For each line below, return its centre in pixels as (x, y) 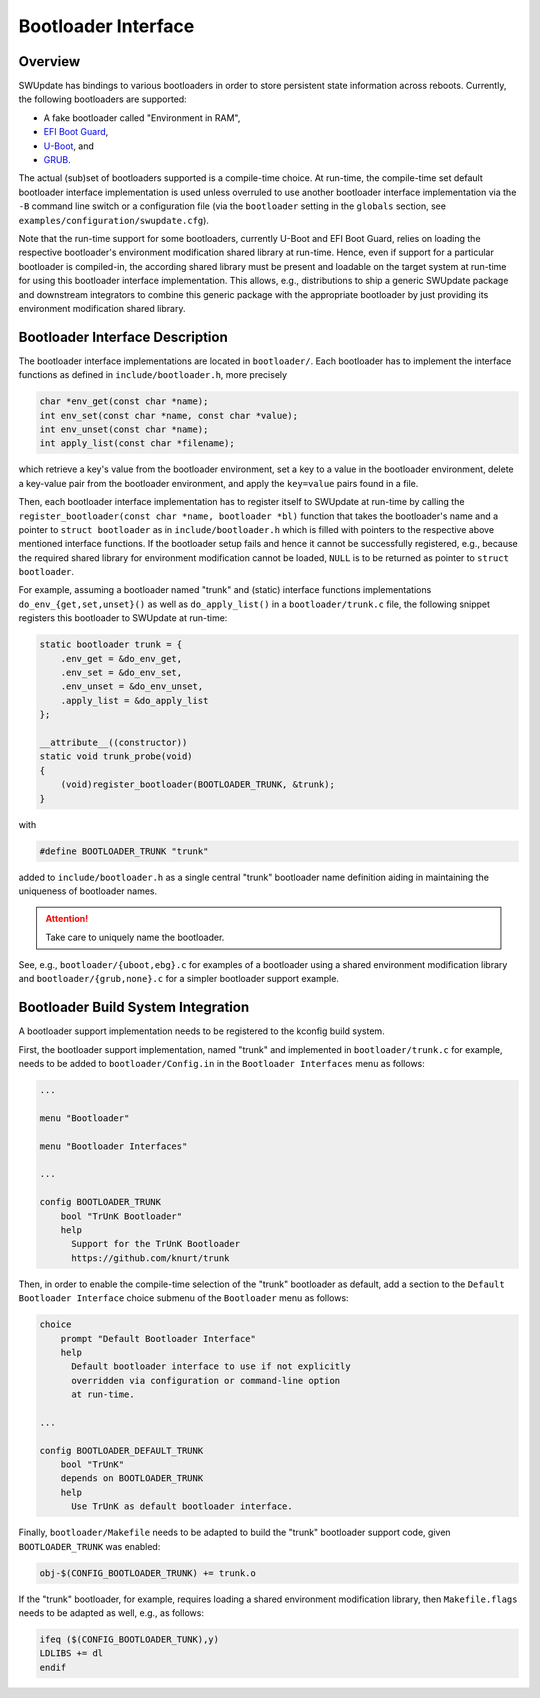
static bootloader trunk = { (111, 644)
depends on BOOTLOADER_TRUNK (132, 1478)
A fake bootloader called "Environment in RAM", (142, 117)
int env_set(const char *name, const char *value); (169, 415)
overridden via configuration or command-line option (206, 1380)
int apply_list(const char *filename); (137, 443)
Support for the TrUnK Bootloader (155, 1244)
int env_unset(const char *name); (124, 429)
